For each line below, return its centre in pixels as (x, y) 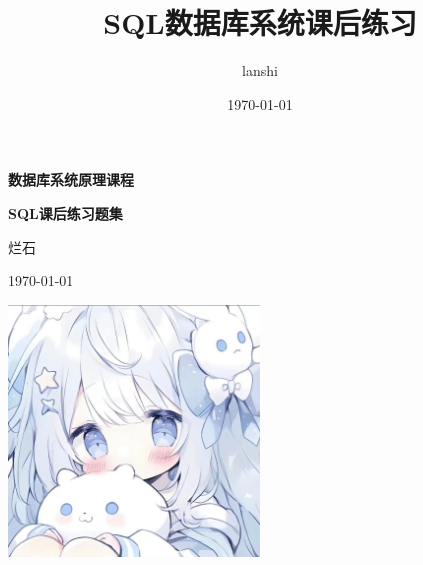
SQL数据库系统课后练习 (260, 22)
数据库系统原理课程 (71, 179)
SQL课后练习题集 (65, 212)
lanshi (260, 70)
